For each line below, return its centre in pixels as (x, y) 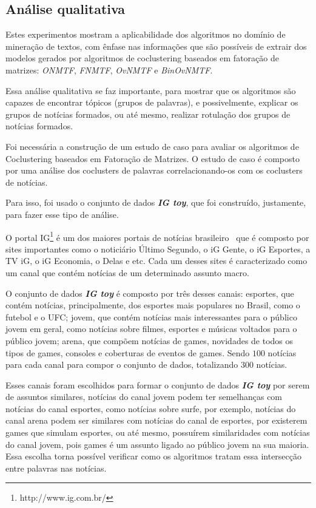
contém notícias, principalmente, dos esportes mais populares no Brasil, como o (153, 305)
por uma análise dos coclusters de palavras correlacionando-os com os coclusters (154, 170)
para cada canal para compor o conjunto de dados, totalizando (122, 364)
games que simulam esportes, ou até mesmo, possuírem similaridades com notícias (158, 432)
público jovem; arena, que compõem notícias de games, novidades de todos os (150, 340)
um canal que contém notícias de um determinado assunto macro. (127, 272)
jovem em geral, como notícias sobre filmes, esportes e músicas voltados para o (151, 329)
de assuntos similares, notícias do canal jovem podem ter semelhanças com (144, 397)
